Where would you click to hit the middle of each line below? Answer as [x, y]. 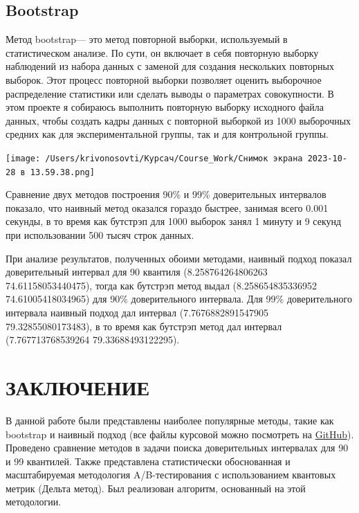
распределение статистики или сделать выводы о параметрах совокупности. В [170, 93]
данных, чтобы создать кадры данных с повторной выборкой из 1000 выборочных [178, 120]
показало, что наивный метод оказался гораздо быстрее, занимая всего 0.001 [167, 207]
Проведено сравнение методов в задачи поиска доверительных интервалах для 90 [177, 448]
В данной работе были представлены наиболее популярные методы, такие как [170, 420]
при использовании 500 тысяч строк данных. [100, 235]
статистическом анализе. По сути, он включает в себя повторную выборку [162, 52]
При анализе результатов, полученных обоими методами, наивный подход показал [179, 258]
